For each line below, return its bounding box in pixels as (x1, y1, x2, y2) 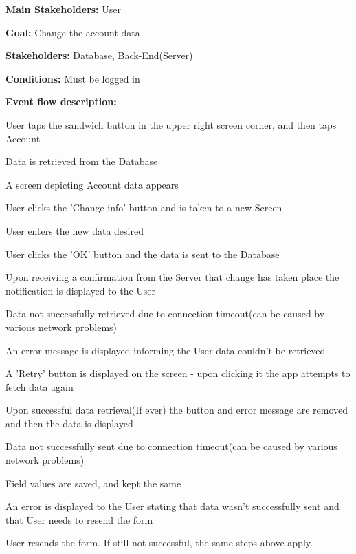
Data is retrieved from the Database (5, 154, 158, 169)
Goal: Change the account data (5, 25, 140, 39)
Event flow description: (5, 94, 117, 109)
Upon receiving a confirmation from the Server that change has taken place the (5, 270, 340, 284)
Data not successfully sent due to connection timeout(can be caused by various (5, 439, 337, 454)
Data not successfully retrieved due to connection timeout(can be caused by (5, 306, 325, 321)
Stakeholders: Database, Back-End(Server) (5, 48, 193, 63)
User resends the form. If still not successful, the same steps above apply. (5, 535, 313, 550)
